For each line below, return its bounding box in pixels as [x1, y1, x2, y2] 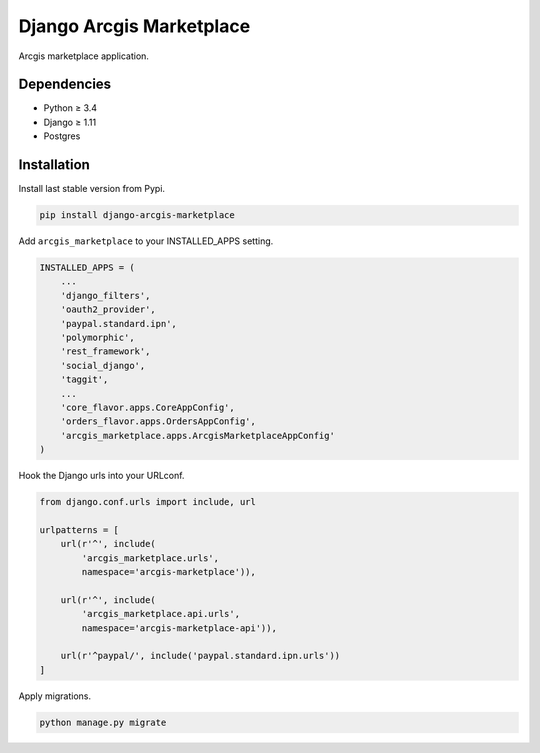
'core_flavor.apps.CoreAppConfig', [60, 402, 235, 413]
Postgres [43, 130, 81, 142]
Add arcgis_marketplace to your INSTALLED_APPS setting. [18, 235, 274, 247]
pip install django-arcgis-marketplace [39, 210, 235, 221]
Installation [18, 156, 90, 174]
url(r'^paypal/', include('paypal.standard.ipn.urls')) [60, 650, 341, 662]
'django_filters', [60, 290, 151, 301]
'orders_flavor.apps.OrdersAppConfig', [60, 416, 257, 427]
